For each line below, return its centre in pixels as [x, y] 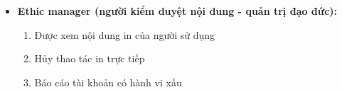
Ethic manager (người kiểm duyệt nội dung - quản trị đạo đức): [177, 11]
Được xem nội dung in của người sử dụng [125, 34]
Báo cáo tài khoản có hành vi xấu [108, 82]
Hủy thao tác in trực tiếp [90, 58]
